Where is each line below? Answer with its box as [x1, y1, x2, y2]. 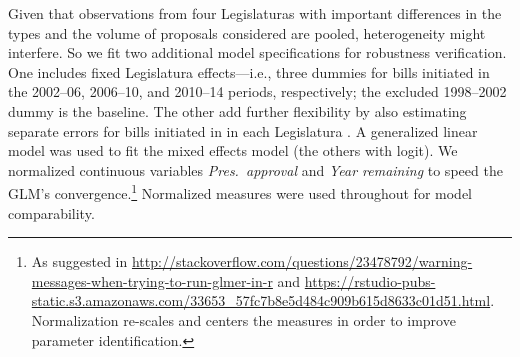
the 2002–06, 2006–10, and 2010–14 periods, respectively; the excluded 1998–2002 [8, 81, 507, 102]
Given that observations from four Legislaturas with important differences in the [8, 3, 502, 23]
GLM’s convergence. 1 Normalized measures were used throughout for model [8, 180, 472, 203]
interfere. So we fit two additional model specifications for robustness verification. [8, 42, 507, 63]
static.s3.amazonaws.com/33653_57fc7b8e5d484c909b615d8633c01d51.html [31, 290, 491, 311]
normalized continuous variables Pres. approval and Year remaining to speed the [8, 159, 503, 180]
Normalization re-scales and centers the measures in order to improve [31, 309, 456, 330]
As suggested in [31, 251, 128, 272]
